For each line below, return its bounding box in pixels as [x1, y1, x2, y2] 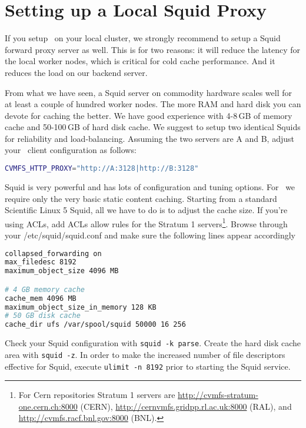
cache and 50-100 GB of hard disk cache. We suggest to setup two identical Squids [5, 121, 301, 133]
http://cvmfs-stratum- [178, 389, 258, 401]
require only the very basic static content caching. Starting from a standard [5, 192, 277, 204]
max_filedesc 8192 [5, 258, 76, 267]
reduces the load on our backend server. [5, 66, 148, 78]
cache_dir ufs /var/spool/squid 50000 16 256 [5, 320, 186, 329]
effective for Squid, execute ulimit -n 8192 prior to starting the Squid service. [5, 360, 291, 372]
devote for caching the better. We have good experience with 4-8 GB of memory [5, 109, 292, 121]
